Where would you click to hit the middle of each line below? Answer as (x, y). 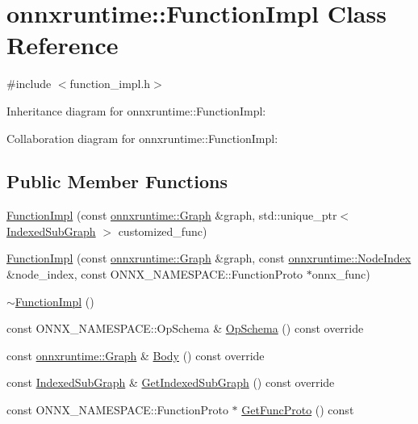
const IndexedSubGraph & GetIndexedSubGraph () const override (171, 382)
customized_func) (163, 231)
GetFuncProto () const (298, 410)
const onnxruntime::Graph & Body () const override (136, 355)
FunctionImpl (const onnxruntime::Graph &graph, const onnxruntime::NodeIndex (209, 258)
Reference (63, 45)
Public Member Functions (117, 181)
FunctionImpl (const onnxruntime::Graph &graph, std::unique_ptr (172, 215)
